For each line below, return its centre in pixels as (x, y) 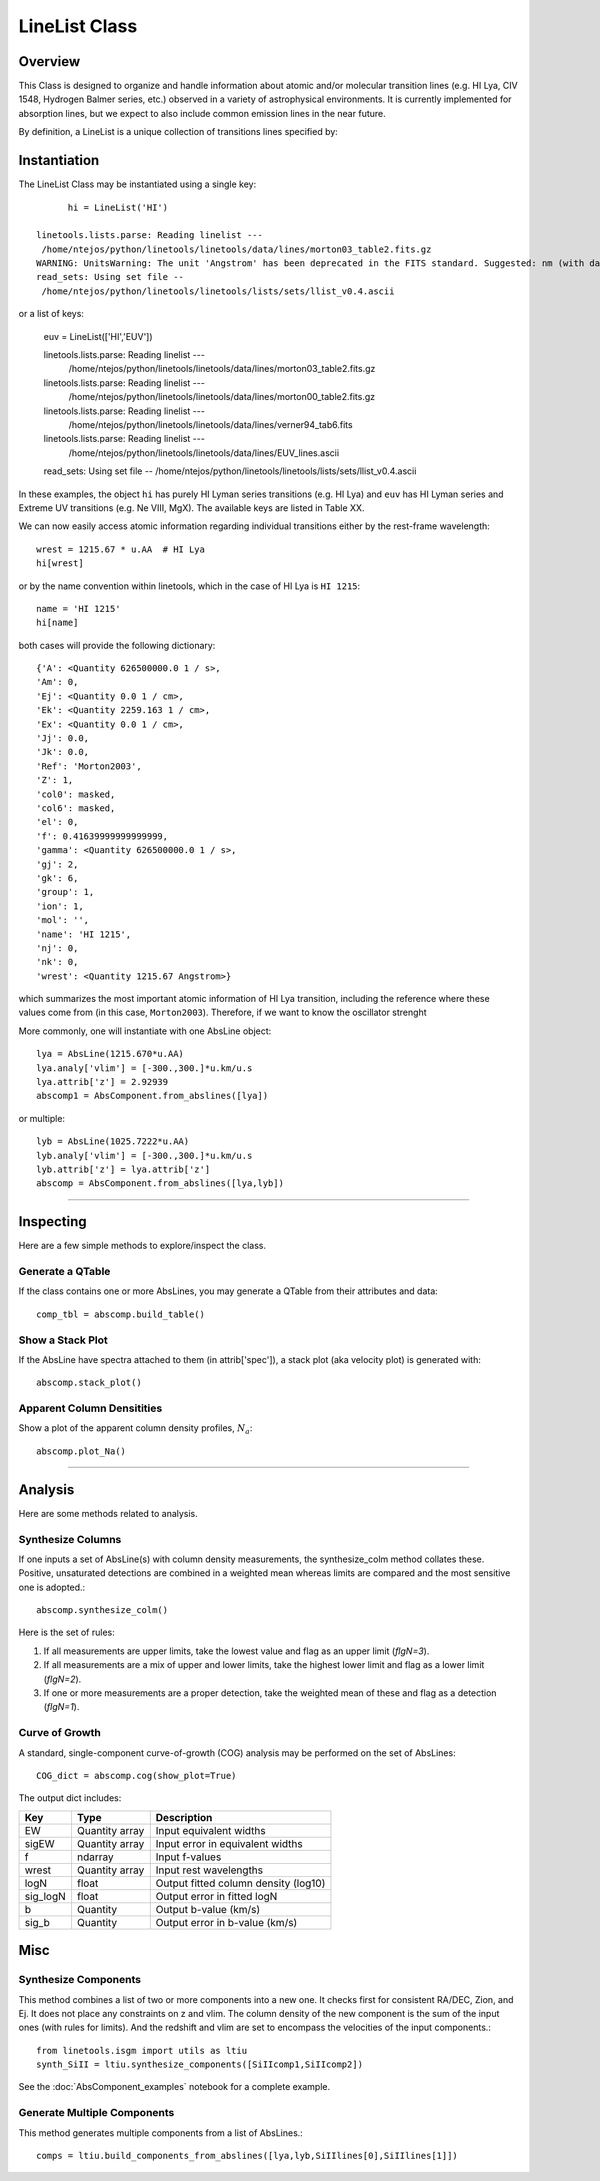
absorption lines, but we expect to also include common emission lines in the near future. (202, 113)
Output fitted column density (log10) (240, 1883)
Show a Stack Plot (63, 1340)
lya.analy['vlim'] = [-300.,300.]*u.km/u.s (144, 1068)
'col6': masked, (76, 808)
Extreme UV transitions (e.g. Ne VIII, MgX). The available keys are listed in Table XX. (191, 507)
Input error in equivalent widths (229, 1843)
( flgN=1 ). (61, 1707)
